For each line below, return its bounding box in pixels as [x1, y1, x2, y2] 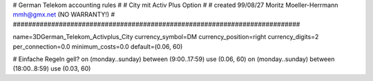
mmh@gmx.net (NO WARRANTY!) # [12, 10, 115, 19]
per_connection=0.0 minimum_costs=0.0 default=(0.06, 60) [12, 42, 183, 51]
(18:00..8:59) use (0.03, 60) [12, 65, 91, 73]
